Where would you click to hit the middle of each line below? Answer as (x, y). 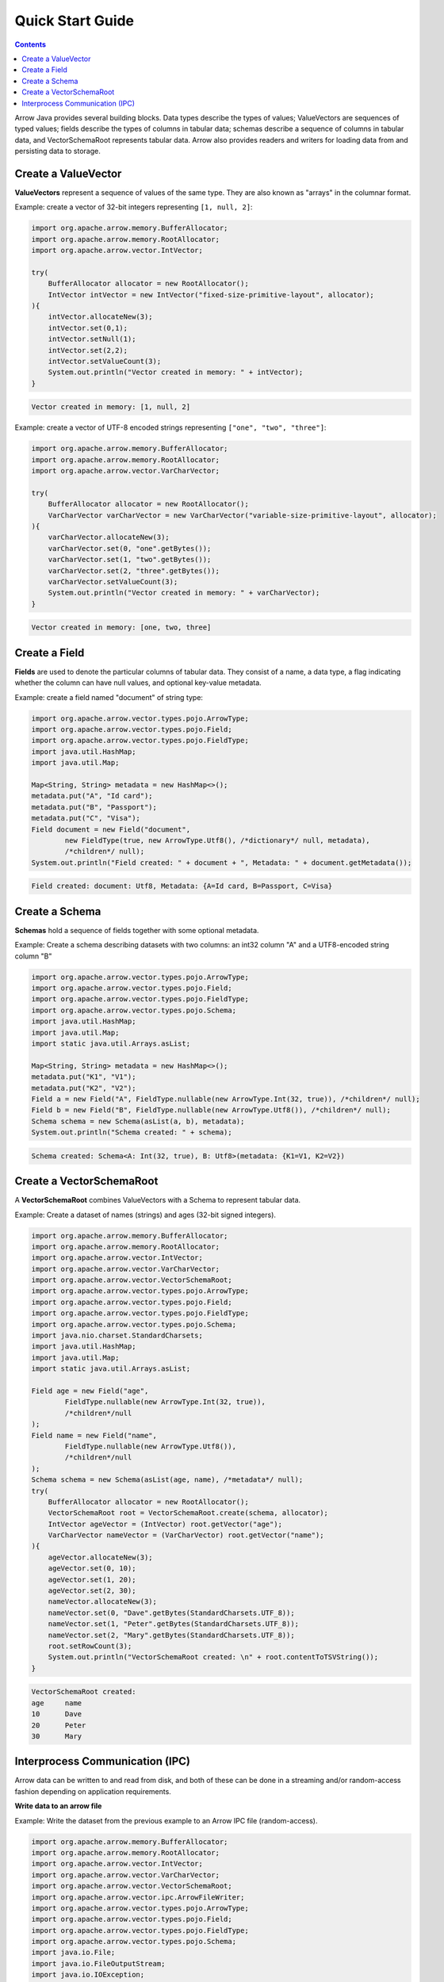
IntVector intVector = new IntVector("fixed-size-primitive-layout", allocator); (211, 295)
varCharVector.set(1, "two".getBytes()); (130, 560)
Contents (31, 44)
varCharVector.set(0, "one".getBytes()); (130, 548)
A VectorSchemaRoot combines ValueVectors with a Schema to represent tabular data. (158, 1200)
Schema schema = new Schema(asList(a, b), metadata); (138, 1121)
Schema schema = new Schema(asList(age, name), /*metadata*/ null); (167, 1480)
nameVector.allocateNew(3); (103, 1602)
